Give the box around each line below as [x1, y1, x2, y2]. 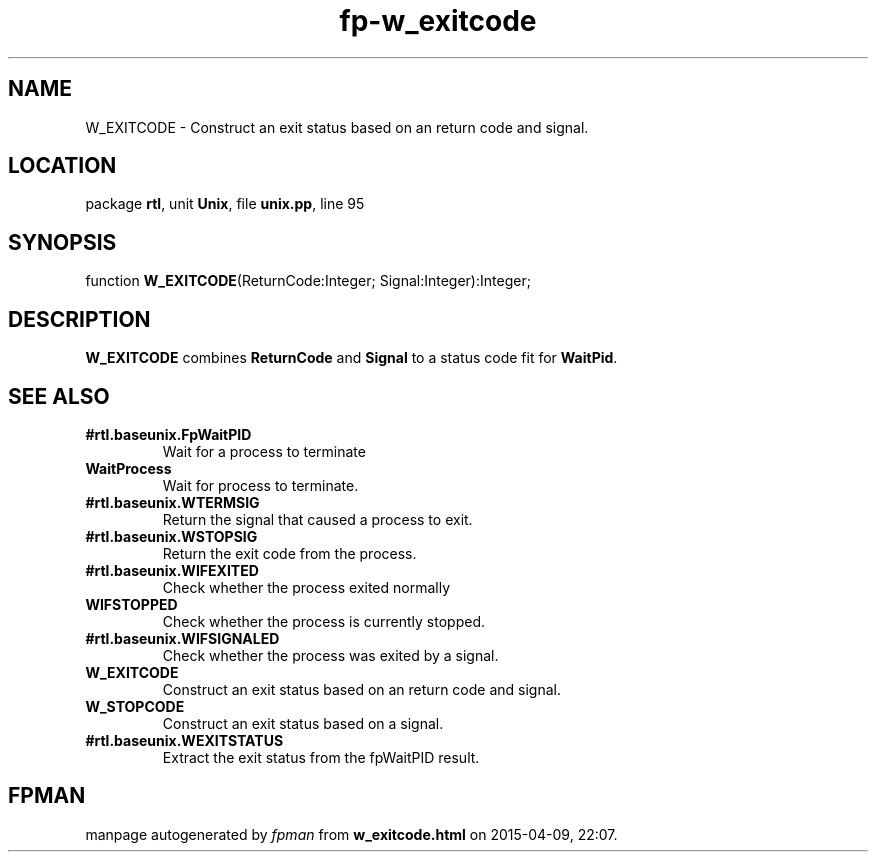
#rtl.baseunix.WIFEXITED [85, 561, 259, 579]
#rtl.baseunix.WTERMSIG [85, 493, 260, 511]
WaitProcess [85, 459, 172, 477]
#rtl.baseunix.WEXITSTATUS [85, 731, 284, 749]
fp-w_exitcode [339, 4, 537, 38]
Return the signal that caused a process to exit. [162, 510, 473, 528]
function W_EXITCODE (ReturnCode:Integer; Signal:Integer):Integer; [85, 272, 531, 290]
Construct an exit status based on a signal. [162, 714, 444, 732]
